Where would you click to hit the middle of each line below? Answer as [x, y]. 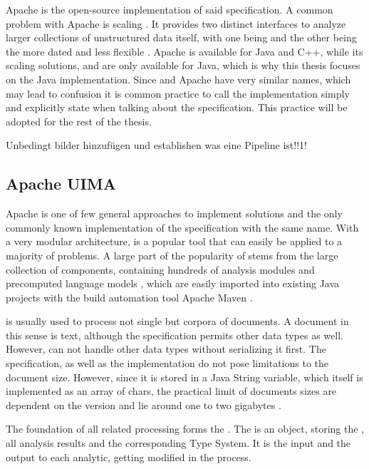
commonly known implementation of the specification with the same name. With [182, 227]
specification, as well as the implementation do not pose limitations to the [167, 363]
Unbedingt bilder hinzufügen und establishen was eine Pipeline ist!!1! [156, 145]
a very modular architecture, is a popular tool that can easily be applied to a [174, 241]
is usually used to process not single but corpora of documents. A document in [177, 321]
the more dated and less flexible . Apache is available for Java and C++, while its [184, 51]
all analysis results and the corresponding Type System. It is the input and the [178, 443]
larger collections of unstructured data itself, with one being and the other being [181, 37]
